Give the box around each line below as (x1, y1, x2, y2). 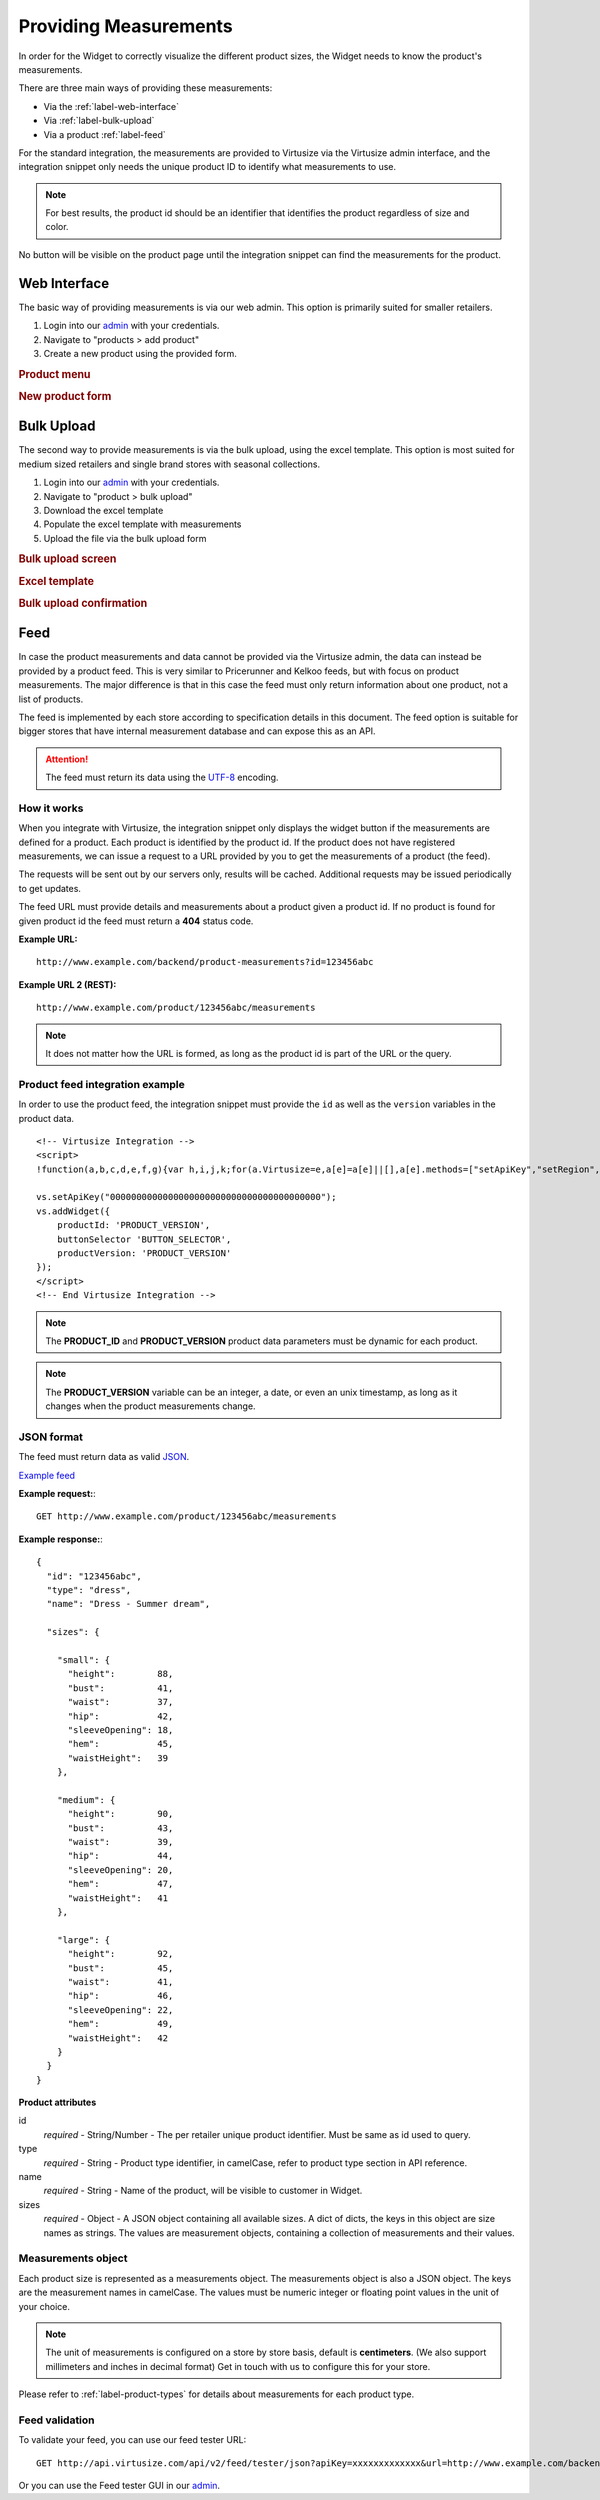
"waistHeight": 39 (67, 1752, 169, 1764)
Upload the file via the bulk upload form (43, 532, 207, 544)
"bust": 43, (67, 1822, 174, 1834)
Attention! (45, 753, 89, 765)
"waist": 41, (67, 1976, 174, 1987)
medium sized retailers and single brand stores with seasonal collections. (18, 458, 320, 470)
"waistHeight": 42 (67, 2032, 169, 2044)
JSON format (18, 1430, 84, 1444)
